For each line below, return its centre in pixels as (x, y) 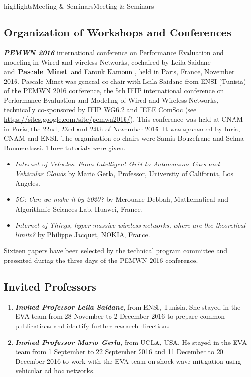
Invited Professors (50, 287)
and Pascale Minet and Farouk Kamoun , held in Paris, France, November (119, 71)
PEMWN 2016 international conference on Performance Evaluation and (114, 52)
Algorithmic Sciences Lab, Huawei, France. (79, 208)
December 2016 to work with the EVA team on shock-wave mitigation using (128, 361)
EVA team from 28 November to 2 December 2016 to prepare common (120, 316)
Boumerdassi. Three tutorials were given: (65, 147)
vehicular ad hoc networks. (55, 370)
